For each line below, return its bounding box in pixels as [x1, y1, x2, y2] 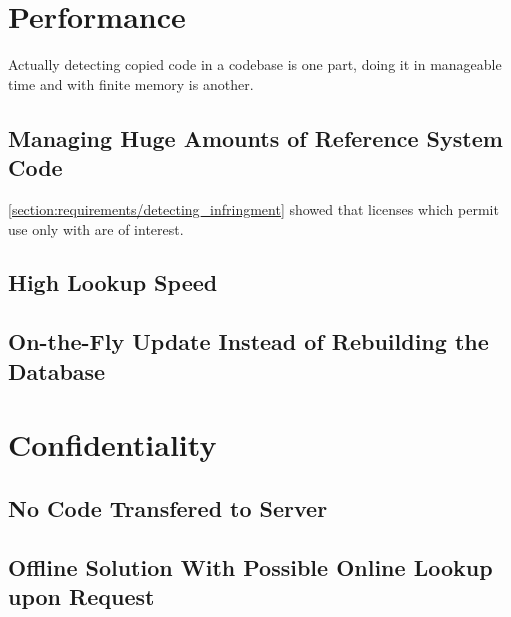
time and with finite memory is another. [8, 73, 254, 94]
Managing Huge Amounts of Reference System [8, 122, 503, 153]
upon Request [8, 580, 155, 611]
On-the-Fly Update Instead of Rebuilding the [8, 326, 489, 357]
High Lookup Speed [8, 267, 218, 298]
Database [8, 355, 106, 386]
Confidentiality [8, 424, 217, 465]
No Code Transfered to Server [8, 492, 328, 523]
